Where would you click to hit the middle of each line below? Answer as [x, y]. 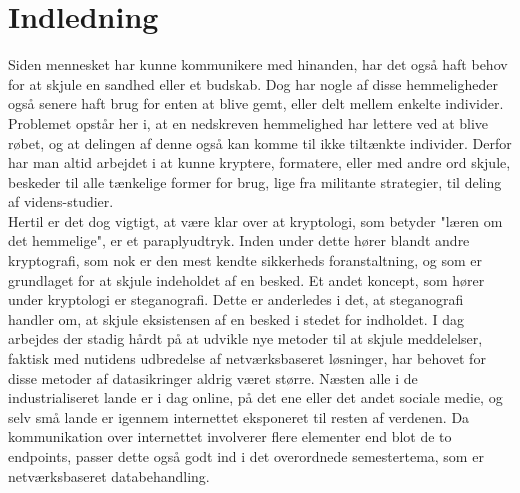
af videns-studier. [61, 201]
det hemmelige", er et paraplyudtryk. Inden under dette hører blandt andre [239, 240]
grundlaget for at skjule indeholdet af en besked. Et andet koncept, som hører [246, 279]
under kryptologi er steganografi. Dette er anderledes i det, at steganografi [236, 299]
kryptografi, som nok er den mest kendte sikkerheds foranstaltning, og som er [245, 260]
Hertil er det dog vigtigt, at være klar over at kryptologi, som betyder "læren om [255, 220]
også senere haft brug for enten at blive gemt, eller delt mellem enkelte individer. [256, 103]
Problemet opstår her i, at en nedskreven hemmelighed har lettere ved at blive [248, 122]
